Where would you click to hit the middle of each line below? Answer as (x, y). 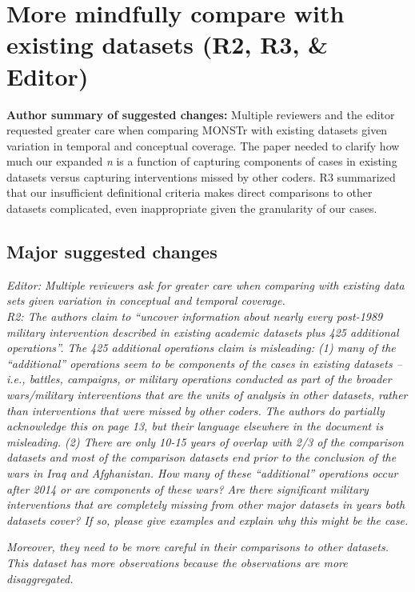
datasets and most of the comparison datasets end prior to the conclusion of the (202, 457)
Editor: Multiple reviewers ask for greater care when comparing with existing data (206, 284)
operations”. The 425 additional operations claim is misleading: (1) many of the (201, 348)
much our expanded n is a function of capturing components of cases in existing (202, 161)
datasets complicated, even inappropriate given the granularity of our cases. (192, 208)
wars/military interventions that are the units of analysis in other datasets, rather (207, 395)
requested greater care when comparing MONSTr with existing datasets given (197, 130)
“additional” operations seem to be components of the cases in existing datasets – (204, 363)
